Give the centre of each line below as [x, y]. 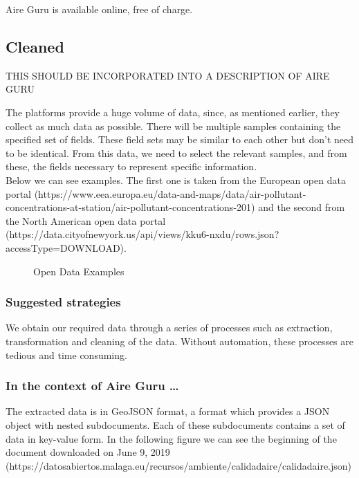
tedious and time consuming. [66, 355]
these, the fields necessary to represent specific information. [131, 166]
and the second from [302, 207]
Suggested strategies [63, 302]
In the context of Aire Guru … [92, 386]
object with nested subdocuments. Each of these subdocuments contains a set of [175, 424]
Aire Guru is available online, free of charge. [99, 9]
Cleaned [35, 46]
